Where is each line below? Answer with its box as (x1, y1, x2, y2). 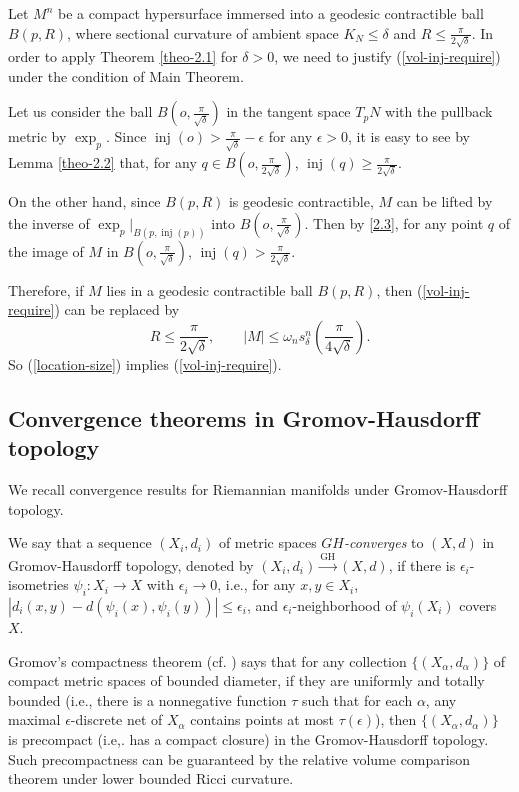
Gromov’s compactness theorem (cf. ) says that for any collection (8, 650, 407, 671)
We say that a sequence (8, 532, 152, 553)
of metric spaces (218, 532, 317, 553)
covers (459, 594, 497, 615)
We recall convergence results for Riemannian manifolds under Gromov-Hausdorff (8, 479, 508, 500)
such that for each (302, 689, 413, 710)
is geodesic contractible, (228, 191, 374, 212)
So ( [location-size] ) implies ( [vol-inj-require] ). (8, 353, 282, 374)
